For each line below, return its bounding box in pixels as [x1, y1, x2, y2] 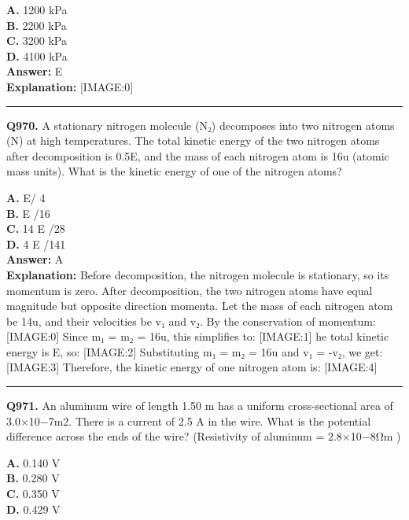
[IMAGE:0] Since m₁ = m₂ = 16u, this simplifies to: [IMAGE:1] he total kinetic [6, 328, 389, 345]
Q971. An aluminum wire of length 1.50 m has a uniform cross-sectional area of [6, 397, 393, 414]
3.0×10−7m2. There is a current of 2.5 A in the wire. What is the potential [6, 412, 371, 429]
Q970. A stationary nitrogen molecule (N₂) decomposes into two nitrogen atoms [6, 116, 395, 133]
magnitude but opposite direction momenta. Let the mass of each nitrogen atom [6, 297, 393, 314]
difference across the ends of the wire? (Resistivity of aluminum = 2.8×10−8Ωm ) [6, 428, 401, 444]
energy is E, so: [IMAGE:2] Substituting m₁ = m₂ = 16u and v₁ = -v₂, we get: [6, 343, 383, 360]
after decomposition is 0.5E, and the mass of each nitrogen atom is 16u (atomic [6, 147, 389, 164]
